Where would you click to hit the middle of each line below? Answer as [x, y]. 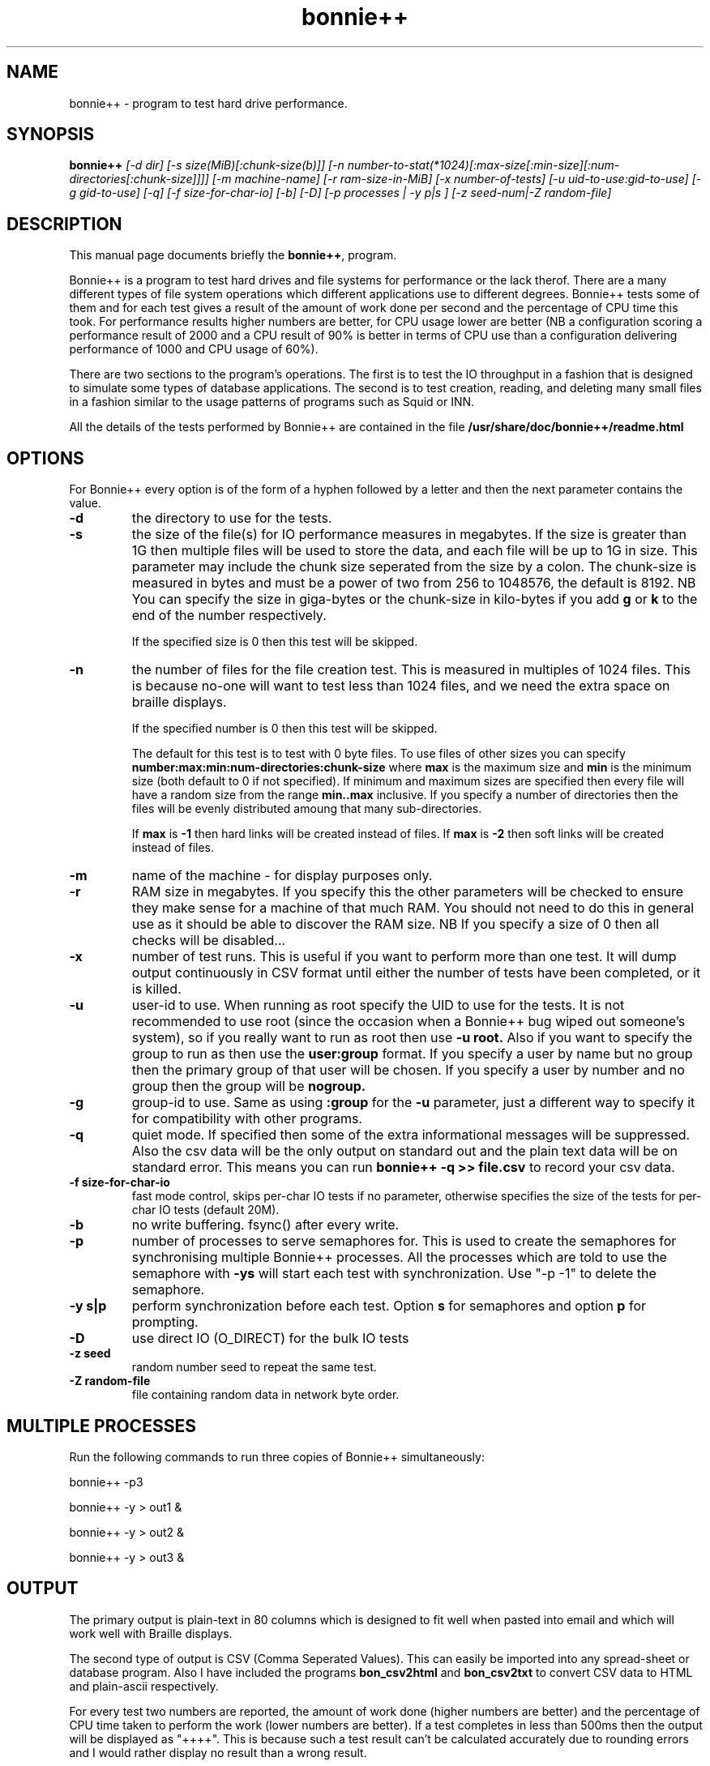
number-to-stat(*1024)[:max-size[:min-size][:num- [483, 165]
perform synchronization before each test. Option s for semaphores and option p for [389, 1306]
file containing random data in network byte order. [265, 1395]
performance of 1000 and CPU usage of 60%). [194, 349]
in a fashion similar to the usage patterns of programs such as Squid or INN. [272, 402]
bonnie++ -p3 [106, 1482]
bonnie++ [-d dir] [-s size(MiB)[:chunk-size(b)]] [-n [207, 165]
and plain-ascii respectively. [144, 1686]
